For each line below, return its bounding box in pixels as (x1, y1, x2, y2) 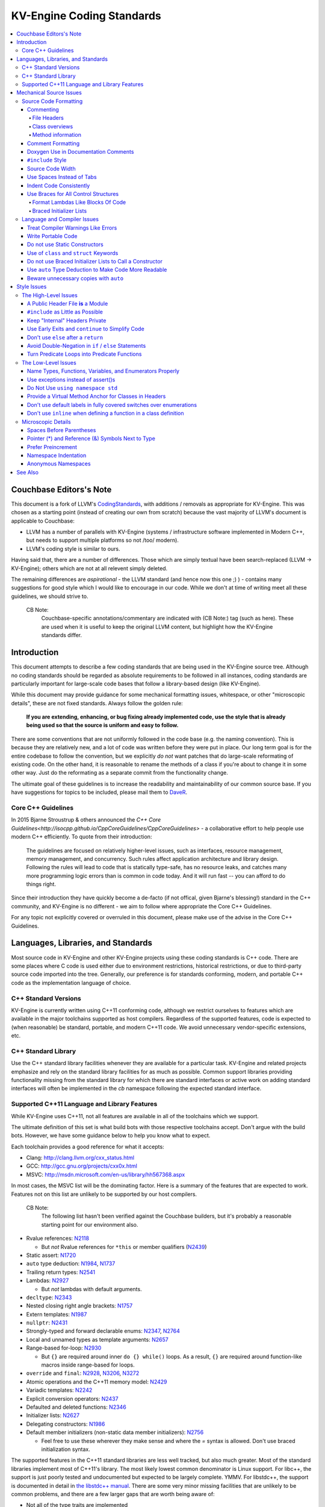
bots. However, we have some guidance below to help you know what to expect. (11, 1132, 211, 1139)
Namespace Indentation (27, 452, 87, 459)
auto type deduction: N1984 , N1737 (26, 1260, 116, 1267)
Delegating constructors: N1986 (26, 1420, 105, 1427)
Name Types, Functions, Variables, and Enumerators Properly (27, 368, 180, 375)
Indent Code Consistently (27, 181, 90, 189)
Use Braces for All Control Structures (27, 190, 119, 197)
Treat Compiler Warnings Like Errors (27, 224, 117, 231)
